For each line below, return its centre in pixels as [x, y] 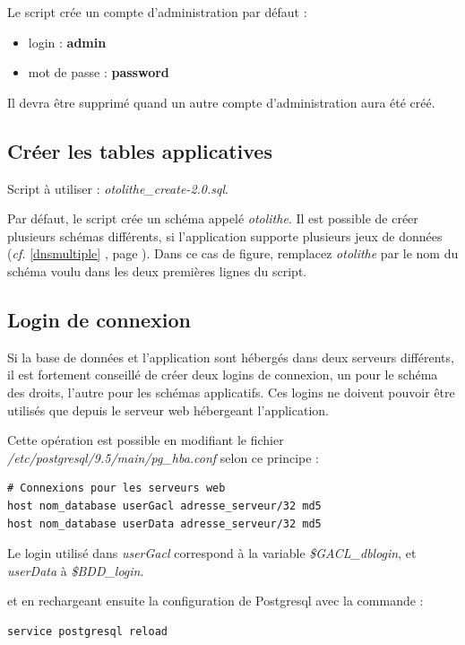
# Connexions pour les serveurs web [116, 488]
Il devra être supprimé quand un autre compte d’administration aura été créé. [221, 102]
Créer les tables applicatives [140, 150]
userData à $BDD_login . [76, 570]
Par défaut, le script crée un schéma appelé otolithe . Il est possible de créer [213, 218]
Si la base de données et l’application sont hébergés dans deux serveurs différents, [231, 357]
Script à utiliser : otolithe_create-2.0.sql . [118, 188]
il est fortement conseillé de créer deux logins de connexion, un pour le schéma [223, 375]
